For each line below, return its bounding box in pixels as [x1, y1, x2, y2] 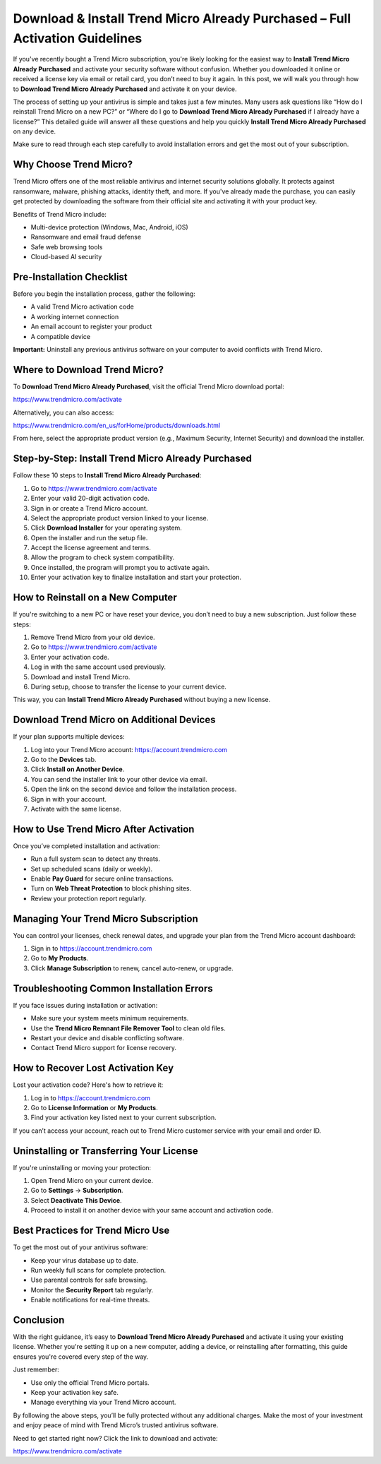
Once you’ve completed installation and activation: [13, 841, 160, 850]
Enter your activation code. [30, 653, 109, 661]
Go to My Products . [30, 954, 89, 963]
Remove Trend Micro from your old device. [30, 633, 155, 641]
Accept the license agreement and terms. [30, 544, 152, 552]
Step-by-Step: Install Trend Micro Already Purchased [13, 453, 252, 465]
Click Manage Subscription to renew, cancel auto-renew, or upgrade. [30, 964, 234, 972]
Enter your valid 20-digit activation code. [30, 494, 150, 503]
